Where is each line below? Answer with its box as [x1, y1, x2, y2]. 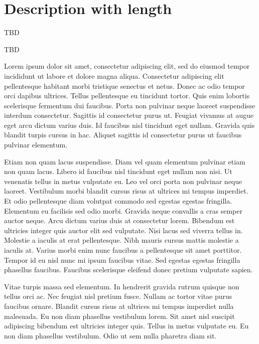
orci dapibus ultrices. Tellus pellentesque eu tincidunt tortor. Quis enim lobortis [4, 90, 250, 101]
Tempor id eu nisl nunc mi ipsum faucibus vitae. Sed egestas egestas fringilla [4, 254, 240, 265]
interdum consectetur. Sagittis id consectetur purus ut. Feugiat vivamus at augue [4, 110, 253, 120]
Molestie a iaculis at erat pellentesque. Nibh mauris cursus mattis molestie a [4, 235, 239, 245]
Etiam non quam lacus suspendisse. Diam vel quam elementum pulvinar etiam [4, 156, 245, 166]
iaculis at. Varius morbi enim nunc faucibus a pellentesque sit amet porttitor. [4, 245, 242, 255]
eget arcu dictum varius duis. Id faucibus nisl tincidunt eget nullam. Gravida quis [4, 119, 255, 130]
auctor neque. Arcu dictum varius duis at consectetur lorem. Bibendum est [4, 215, 235, 226]
